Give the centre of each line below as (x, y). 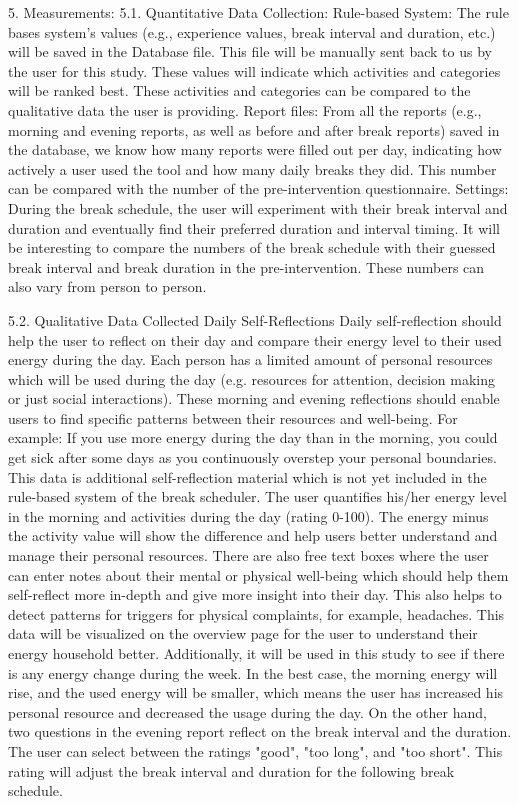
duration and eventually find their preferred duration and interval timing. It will (254, 227)
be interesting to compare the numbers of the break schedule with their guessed (252, 247)
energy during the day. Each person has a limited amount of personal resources (250, 359)
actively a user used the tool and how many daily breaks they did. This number (252, 168)
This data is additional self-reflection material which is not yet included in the (247, 476)
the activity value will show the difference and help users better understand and (253, 535)
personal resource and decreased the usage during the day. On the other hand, (247, 711)
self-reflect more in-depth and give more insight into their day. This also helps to (255, 594)
